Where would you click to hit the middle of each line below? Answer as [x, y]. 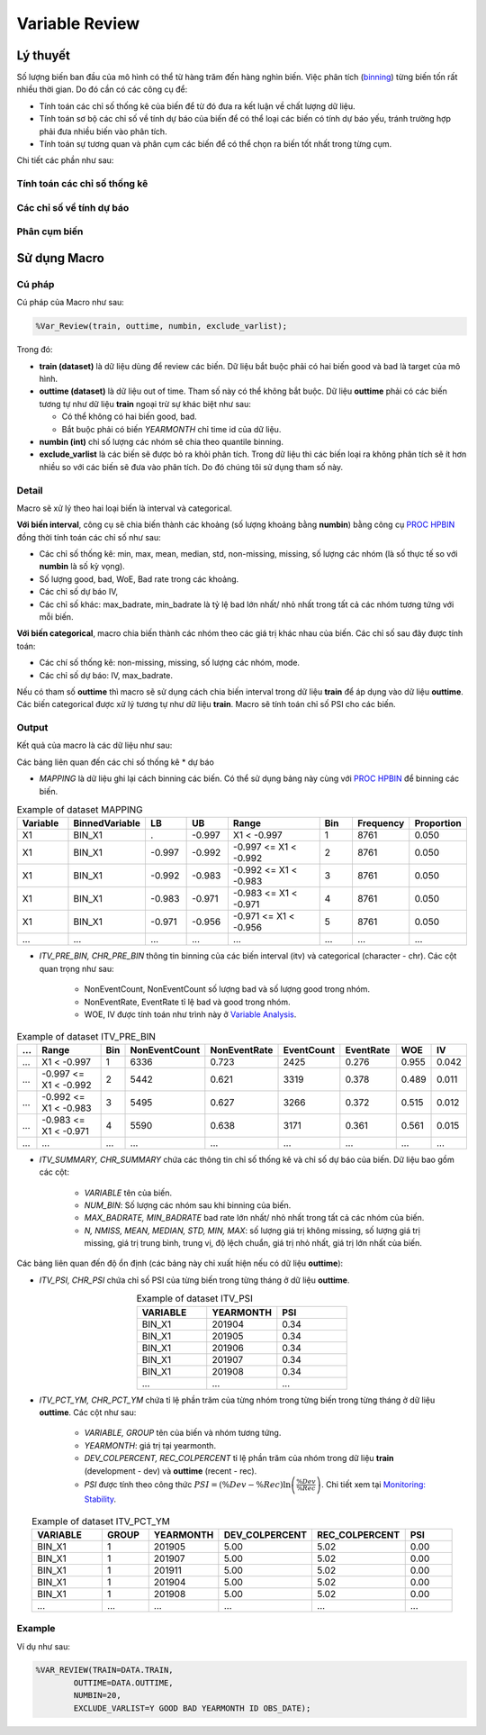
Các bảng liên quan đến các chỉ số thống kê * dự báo [116, 762]
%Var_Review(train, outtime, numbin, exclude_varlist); [162, 326]
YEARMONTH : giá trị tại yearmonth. [150, 1445]
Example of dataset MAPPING [80, 810]
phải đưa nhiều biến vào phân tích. [103, 132]
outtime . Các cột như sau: [88, 1413]
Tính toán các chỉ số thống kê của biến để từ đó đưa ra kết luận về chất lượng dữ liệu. [197, 106]
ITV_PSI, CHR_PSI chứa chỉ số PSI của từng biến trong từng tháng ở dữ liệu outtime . [194, 1280]
